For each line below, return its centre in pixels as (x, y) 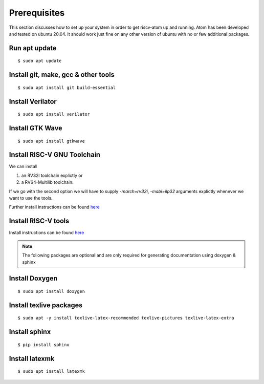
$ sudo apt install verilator (54, 114)
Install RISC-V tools (39, 221)
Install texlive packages (46, 305)
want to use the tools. (31, 198)
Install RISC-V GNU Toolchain (55, 155)
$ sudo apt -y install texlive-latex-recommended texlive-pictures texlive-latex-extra (126, 318)
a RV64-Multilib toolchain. (47, 182)
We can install (23, 167)
